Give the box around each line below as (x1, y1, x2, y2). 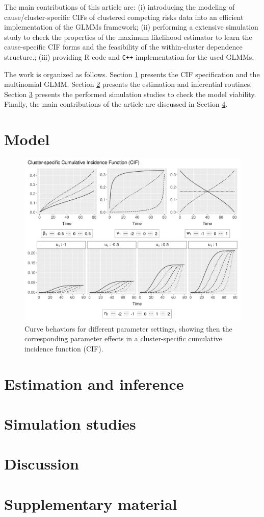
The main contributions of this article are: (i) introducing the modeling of (4, 2, 235, 12)
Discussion (4, 453, 79, 474)
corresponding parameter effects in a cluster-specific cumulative (24, 333, 222, 344)
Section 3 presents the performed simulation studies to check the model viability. (4, 88, 256, 99)
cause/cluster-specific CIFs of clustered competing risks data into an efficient (4, 11, 244, 22)
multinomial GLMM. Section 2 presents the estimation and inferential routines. (4, 79, 252, 89)
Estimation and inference (4, 373, 184, 394)
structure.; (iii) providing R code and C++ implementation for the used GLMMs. (4, 51, 254, 62)
